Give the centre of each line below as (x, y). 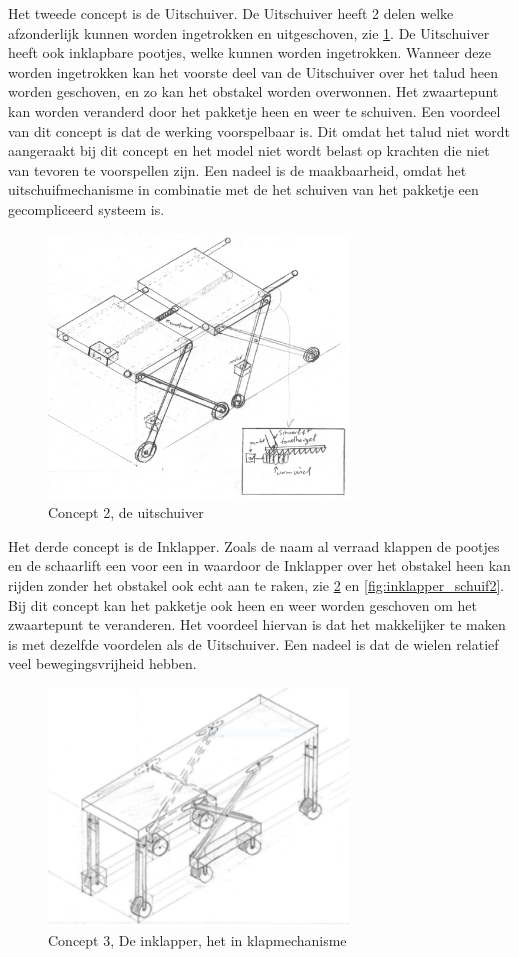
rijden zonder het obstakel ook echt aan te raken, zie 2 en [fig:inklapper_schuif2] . (256, 585)
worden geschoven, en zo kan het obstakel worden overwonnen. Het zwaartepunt (253, 91)
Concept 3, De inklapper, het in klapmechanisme (197, 940)
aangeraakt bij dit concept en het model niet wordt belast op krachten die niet (249, 150)
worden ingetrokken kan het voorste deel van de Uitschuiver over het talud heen (253, 71)
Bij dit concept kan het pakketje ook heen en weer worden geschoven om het (242, 604)
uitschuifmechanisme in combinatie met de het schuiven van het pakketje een (243, 189)
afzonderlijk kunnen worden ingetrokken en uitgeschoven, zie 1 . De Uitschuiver (249, 32)
